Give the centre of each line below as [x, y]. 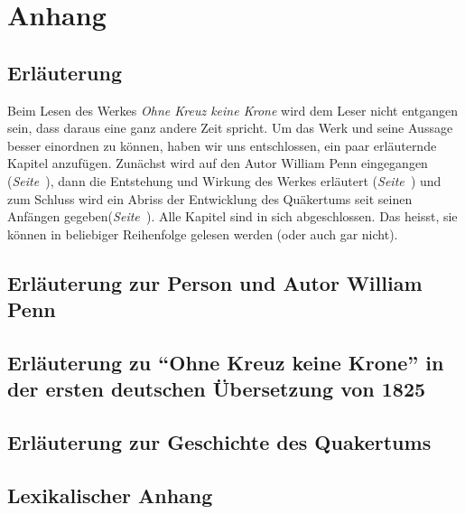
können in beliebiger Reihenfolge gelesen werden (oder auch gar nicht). [203, 234]
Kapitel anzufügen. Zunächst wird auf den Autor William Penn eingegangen [218, 163]
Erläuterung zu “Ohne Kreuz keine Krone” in [226, 362]
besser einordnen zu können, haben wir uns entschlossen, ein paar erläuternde [222, 145]
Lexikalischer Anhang [110, 495]
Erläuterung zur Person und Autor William [215, 282]
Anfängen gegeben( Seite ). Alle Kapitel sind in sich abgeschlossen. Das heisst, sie [232, 216]
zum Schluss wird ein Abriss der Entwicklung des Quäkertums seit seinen [210, 198]
